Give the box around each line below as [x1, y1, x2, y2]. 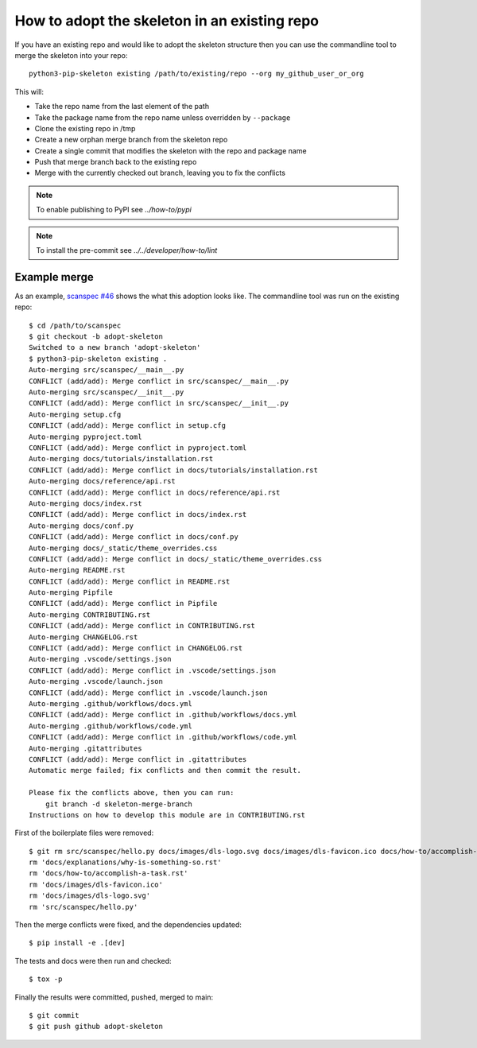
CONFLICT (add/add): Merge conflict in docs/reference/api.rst [29, 487, 281, 497]
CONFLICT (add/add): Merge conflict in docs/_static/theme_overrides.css [29, 554, 323, 564]
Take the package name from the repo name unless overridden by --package [34, 112, 291, 122]
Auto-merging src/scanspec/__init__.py [29, 388, 184, 397]
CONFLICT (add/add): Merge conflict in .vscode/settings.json [29, 666, 277, 675]
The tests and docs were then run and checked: [14, 956, 172, 965]
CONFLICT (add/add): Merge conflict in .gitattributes [29, 755, 247, 763]
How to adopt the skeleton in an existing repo [14, 12, 320, 29]
